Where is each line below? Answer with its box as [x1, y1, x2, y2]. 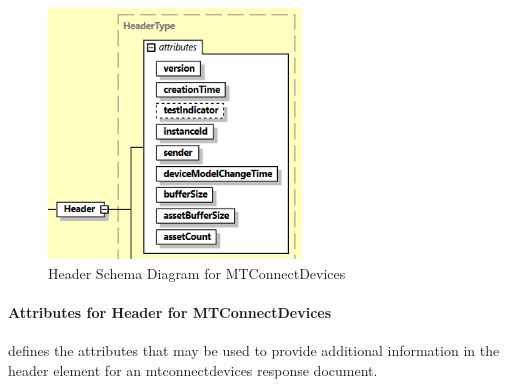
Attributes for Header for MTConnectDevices [8, 302, 332, 323]
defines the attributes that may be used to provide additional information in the [8, 340, 500, 361]
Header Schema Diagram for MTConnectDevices [48, 263, 346, 284]
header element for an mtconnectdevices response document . [8, 360, 378, 381]
